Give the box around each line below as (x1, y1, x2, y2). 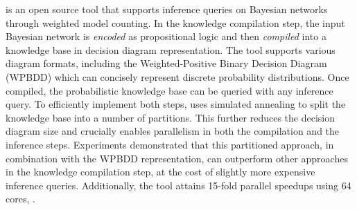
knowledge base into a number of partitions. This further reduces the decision (6, 110, 336, 124)
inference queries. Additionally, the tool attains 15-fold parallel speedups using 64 (6, 178, 351, 192)
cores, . (6, 191, 35, 206)
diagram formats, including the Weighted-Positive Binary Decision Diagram (6, 56, 327, 70)
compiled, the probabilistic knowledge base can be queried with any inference (6, 83, 333, 97)
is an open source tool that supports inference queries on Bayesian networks (6, 2, 328, 16)
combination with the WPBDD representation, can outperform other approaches (6, 151, 348, 165)
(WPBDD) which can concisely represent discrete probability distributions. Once (6, 69, 349, 84)
